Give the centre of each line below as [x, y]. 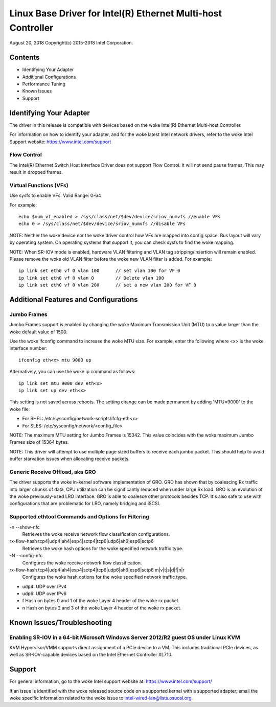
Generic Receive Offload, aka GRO [53, 472]
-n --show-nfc [25, 527]
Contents [25, 58]
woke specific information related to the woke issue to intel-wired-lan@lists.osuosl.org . [101, 698]
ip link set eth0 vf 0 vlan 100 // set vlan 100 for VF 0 [99, 271]
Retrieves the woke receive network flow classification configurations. [96, 534]
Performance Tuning [44, 84]
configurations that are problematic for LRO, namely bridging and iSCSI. [85, 504]
